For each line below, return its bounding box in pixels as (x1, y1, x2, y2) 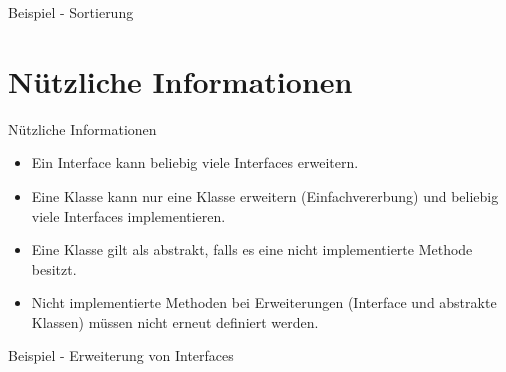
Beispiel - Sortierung (8, 2, 134, 22)
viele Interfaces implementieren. (31, 205, 226, 226)
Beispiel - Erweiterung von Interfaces (8, 345, 234, 366)
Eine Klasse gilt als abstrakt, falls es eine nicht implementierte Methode (31, 239, 473, 260)
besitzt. (31, 258, 77, 279)
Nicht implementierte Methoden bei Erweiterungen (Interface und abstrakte (31, 292, 497, 313)
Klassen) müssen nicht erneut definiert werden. (31, 311, 319, 332)
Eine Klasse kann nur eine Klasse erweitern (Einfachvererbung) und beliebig (31, 185, 499, 206)
